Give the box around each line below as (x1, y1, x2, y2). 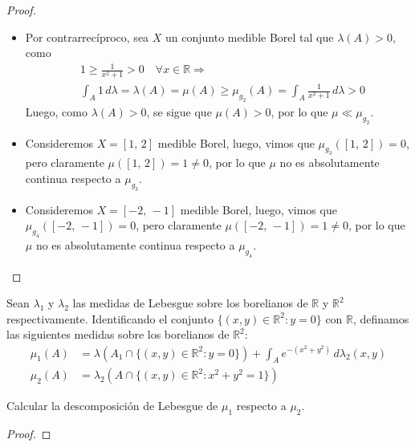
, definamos (353, 310, 409, 327)
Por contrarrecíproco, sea (25, 28, 149, 45)
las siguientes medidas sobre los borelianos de (6, 326, 230, 343)
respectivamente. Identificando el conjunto (6, 310, 214, 327)
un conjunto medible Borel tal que (165, 28, 334, 45)
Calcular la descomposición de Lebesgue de (6, 397, 218, 414)
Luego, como (25, 103, 87, 120)
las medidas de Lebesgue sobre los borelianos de (72, 295, 308, 311)
